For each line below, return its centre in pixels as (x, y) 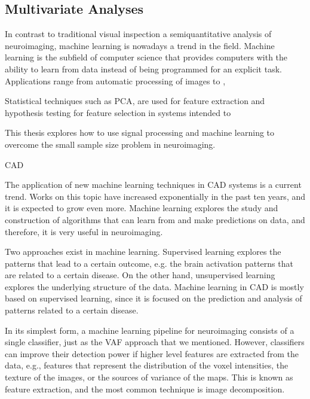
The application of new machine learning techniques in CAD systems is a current (153, 185)
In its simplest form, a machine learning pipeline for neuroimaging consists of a (150, 330)
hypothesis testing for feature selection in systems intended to (118, 112)
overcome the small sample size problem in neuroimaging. (110, 144)
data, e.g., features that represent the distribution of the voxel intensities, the (147, 365)
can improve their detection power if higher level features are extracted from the (152, 353)
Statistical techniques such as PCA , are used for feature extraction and (135, 101)
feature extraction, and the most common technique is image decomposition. (145, 389)
